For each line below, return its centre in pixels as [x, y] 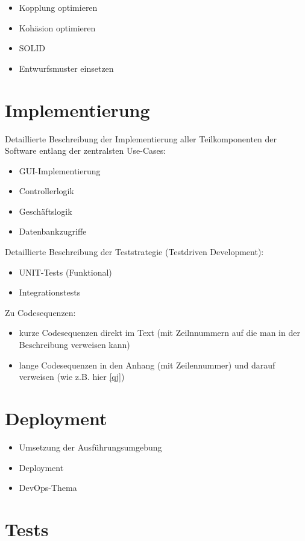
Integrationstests [50, 292]
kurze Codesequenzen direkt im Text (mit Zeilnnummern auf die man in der [159, 333]
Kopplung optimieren [58, 7]
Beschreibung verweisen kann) [74, 345]
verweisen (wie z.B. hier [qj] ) [72, 377]
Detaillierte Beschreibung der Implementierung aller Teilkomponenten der [141, 138]
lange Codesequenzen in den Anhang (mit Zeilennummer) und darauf [147, 365]
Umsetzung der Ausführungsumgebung [90, 447]
